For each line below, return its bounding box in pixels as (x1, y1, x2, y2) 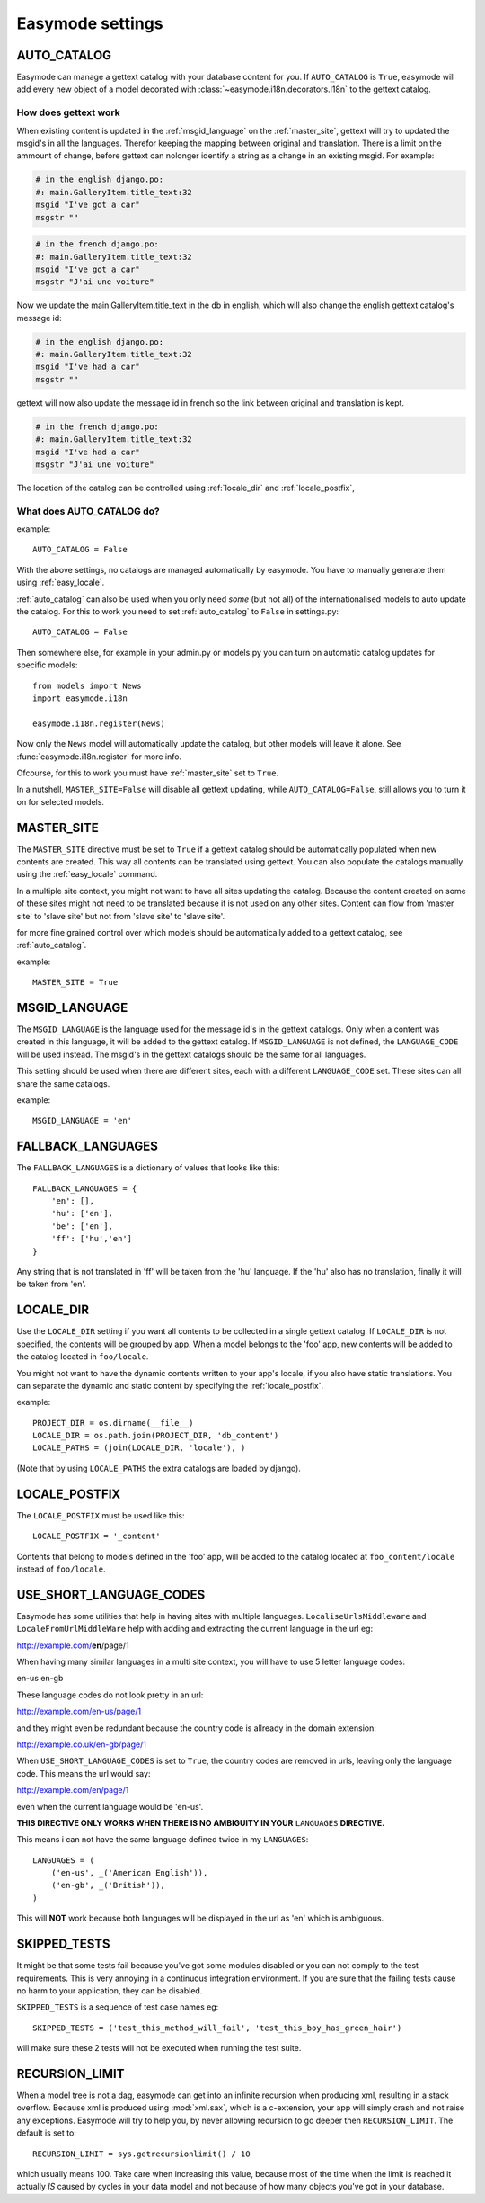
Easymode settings (16, 13, 163, 33)
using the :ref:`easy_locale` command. (16, 869, 158, 880)
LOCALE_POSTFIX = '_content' (32, 1531, 161, 1542)
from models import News (32, 680, 142, 691)
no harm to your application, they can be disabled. (16, 1984, 203, 1996)
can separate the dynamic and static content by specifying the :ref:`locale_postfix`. (16, 1380, 324, 1391)
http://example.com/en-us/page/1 (16, 1706, 142, 1717)
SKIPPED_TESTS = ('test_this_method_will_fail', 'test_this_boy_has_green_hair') (32, 2022, 402, 2033)
